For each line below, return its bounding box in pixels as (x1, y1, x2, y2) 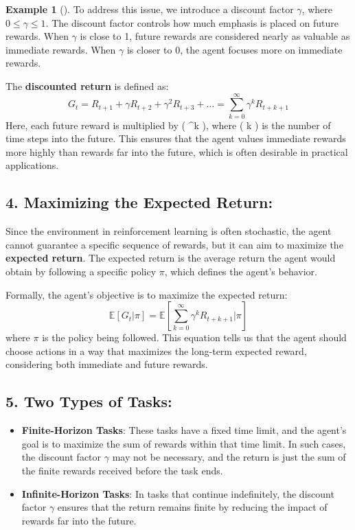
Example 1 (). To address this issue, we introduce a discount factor (5, 2, 294, 16)
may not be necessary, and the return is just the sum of (112, 450, 346, 464)
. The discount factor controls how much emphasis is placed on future (45, 15, 339, 30)
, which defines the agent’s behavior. (164, 264, 317, 279)
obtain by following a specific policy (5, 264, 157, 279)
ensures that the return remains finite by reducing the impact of (57, 500, 328, 514)
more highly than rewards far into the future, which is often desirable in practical (5, 144, 348, 159)
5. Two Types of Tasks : (5, 391, 172, 412)
